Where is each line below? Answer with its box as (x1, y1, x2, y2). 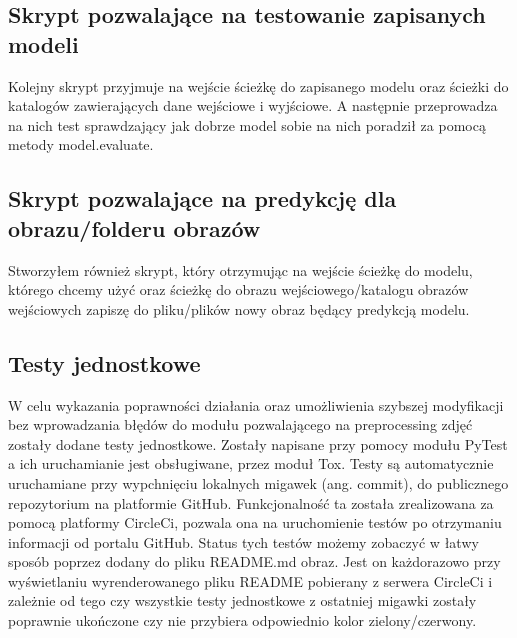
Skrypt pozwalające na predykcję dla (8, 183, 397, 214)
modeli (8, 28, 79, 59)
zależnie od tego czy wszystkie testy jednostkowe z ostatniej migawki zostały (8, 590, 477, 611)
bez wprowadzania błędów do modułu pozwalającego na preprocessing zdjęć (8, 414, 473, 435)
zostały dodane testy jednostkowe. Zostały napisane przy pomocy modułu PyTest (8, 433, 508, 454)
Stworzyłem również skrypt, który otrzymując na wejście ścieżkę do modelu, (8, 259, 473, 280)
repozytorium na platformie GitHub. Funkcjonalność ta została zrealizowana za (8, 492, 494, 513)
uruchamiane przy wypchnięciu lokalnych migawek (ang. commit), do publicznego (8, 472, 509, 493)
